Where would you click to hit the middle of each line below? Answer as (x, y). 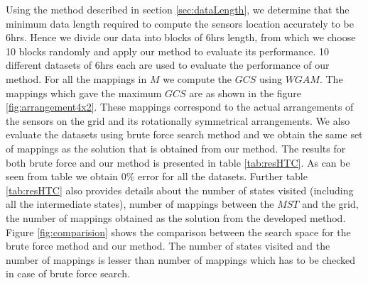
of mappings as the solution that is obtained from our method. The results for (176, 148)
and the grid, (330, 204)
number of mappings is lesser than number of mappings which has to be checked (181, 259)
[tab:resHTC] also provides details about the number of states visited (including (180, 190)
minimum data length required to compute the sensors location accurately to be (180, 23)
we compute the (197, 78)
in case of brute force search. (68, 273)
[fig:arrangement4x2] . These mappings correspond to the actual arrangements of (180, 107)
